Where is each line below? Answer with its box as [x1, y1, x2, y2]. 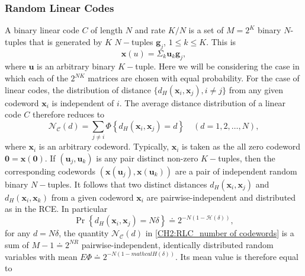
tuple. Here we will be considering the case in [135, 60, 300, 72]
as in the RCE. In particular [5, 202, 108, 215]
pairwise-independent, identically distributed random [81, 238, 274, 250]
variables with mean [5, 250, 78, 262]
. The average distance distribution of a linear [119, 96, 286, 109]
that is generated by [29, 35, 102, 47]
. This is [206, 35, 236, 47]
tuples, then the [218, 151, 275, 164]
